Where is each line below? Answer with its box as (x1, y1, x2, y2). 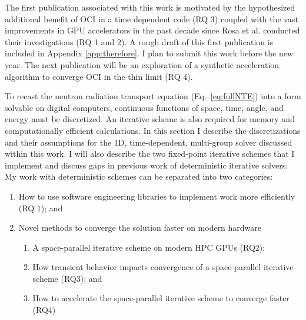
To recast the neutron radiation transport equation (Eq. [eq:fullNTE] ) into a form (5, 90, 301, 102)
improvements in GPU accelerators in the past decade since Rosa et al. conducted (5, 24, 300, 36)
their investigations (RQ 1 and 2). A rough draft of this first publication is (5, 35, 274, 48)
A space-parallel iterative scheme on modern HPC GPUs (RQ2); (32, 241, 265, 253)
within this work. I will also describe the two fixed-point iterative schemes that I (5, 147, 295, 160)
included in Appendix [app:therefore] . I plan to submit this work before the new (5, 47, 293, 59)
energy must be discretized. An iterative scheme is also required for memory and (5, 113, 295, 125)
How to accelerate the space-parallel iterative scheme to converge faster (32, 292, 290, 304)
